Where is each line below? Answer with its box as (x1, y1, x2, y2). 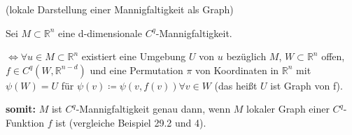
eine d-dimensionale (58, 25, 142, 40)
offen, (321, 49, 345, 64)
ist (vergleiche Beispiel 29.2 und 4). (55, 115, 206, 129)
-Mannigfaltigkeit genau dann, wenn (76, 101, 231, 116)
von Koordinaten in (195, 62, 279, 77)
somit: (6, 101, 36, 116)
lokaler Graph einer (246, 101, 330, 116)
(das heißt (214, 78, 258, 92)
